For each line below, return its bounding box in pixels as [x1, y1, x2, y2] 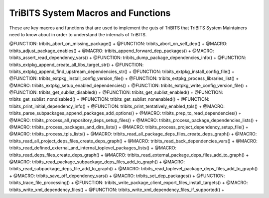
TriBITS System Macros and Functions [9, 7, 171, 18]
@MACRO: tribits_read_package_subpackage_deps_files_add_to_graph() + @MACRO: [9, 159, 185, 165]
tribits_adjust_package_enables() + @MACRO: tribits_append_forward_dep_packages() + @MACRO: [9, 48, 214, 54]
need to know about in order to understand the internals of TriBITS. [9, 31, 147, 37]
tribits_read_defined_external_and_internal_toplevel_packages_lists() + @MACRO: [9, 145, 177, 151]
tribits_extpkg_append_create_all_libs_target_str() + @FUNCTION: [9, 62, 144, 67]
